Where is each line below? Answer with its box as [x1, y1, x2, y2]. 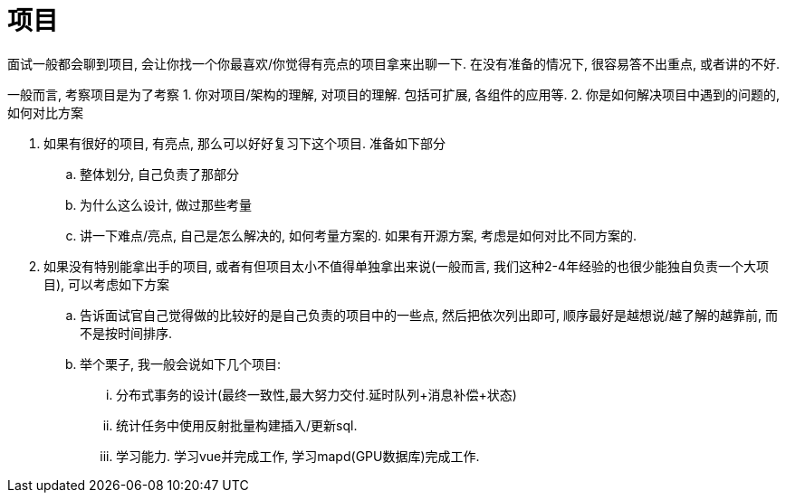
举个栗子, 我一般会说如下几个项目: [80, 355, 282, 372]
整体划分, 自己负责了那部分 [80, 165, 239, 182]
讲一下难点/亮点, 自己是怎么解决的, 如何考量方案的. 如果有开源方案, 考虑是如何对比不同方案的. [80, 227, 637, 243]
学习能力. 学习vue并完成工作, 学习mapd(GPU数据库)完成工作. [116, 448, 480, 464]
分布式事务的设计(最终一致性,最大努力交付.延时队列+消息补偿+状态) [116, 386, 517, 402]
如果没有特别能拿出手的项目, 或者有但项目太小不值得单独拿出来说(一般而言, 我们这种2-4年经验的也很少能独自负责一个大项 [43, 258, 770, 274]
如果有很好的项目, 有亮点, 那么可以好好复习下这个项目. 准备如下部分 [43, 135, 446, 151]
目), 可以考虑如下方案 [43, 276, 170, 292]
